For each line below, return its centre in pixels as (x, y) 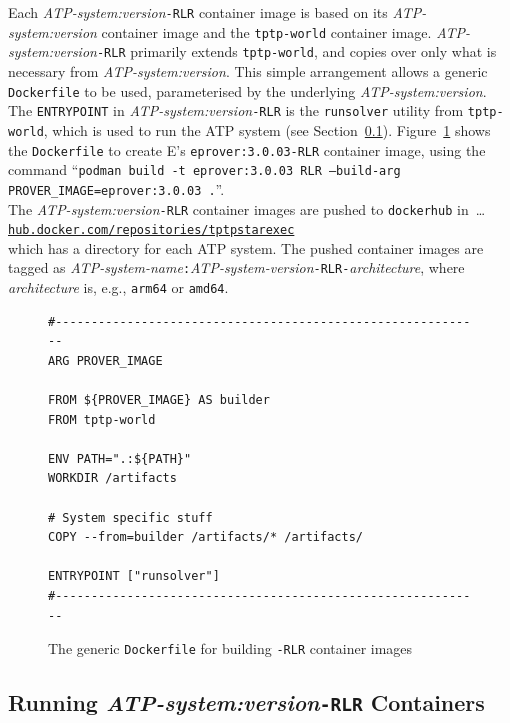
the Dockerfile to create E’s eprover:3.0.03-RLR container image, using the (247, 149)
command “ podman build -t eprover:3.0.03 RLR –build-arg (204, 169)
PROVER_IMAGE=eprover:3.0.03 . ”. (116, 188)
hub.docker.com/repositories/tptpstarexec (151, 230)
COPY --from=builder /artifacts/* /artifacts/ (205, 537)
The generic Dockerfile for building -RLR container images (230, 648)
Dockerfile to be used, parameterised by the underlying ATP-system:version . (247, 90)
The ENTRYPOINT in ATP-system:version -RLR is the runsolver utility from (236, 110)
